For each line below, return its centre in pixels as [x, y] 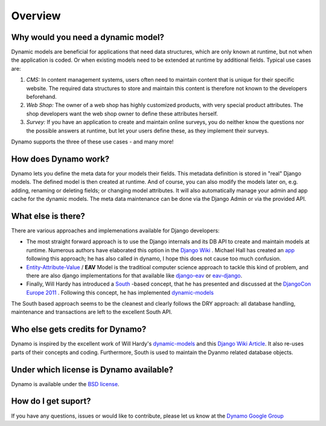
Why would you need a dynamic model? [88, 37]
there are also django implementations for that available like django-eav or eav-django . [134, 275]
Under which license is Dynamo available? [92, 369]
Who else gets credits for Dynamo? [79, 329]
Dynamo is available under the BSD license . [65, 384]
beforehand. [42, 97]
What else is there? [48, 216]
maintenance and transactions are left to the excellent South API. [92, 312]
